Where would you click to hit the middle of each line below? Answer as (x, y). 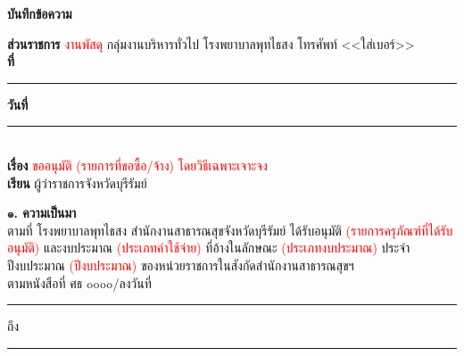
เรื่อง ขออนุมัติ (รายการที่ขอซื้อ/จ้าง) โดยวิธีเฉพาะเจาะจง (137, 165)
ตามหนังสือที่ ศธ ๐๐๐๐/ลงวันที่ (79, 282)
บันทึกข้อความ (40, 13)
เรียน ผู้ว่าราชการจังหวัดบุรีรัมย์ (77, 182)
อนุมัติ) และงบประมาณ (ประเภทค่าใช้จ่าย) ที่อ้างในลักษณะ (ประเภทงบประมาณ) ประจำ (209, 248)
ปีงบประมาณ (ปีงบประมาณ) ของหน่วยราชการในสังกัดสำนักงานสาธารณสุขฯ (181, 265)
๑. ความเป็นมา (42, 213)
